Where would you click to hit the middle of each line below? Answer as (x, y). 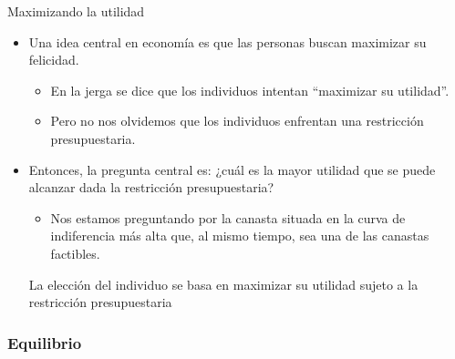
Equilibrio (45, 342)
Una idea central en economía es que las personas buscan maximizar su (227, 41)
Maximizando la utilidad (76, 11)
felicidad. (54, 60)
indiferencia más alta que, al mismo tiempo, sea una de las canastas (240, 236)
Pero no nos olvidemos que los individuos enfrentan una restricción (237, 121)
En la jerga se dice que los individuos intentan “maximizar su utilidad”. (250, 90)
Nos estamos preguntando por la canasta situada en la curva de (228, 217)
